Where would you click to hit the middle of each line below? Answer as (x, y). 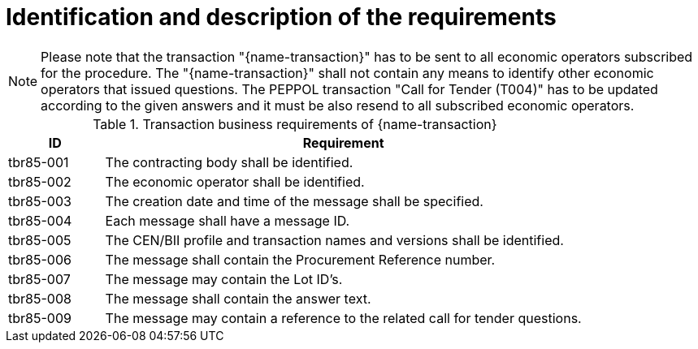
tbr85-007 (39, 279)
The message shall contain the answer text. (238, 298)
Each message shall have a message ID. (228, 220)
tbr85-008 (40, 298)
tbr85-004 (40, 220)
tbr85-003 (40, 201)
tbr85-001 (39, 162)
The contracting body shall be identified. (229, 162)
